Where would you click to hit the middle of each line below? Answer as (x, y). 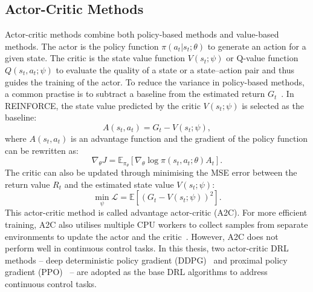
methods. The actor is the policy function (82, 46)
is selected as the (273, 105)
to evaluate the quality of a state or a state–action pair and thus (175, 69)
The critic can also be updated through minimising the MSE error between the (151, 172)
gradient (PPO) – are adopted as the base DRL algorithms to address (136, 272)
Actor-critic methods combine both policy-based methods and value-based (142, 34)
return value (27, 184)
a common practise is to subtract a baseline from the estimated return (135, 94)
